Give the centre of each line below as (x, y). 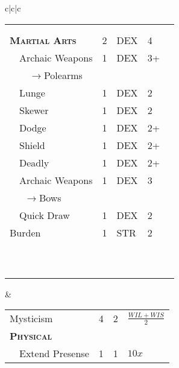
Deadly (34, 162)
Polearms (63, 75)
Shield (32, 145)
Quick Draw (45, 215)
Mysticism (31, 319)
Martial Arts (43, 40)
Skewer (34, 110)
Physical (31, 336)
